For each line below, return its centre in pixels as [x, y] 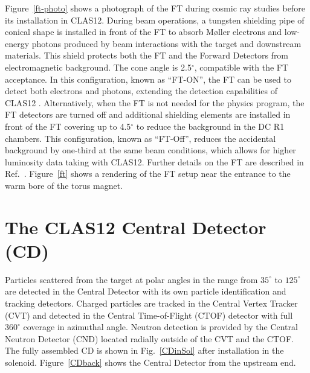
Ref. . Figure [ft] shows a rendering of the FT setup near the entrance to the [148, 174]
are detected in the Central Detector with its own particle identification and [146, 291]
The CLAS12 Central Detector [136, 227]
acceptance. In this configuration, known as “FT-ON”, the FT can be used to [148, 79]
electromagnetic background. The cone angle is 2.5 [98, 67]
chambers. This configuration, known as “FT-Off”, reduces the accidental [140, 138]
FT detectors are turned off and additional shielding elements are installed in [148, 114]
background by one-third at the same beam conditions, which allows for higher [150, 150]
